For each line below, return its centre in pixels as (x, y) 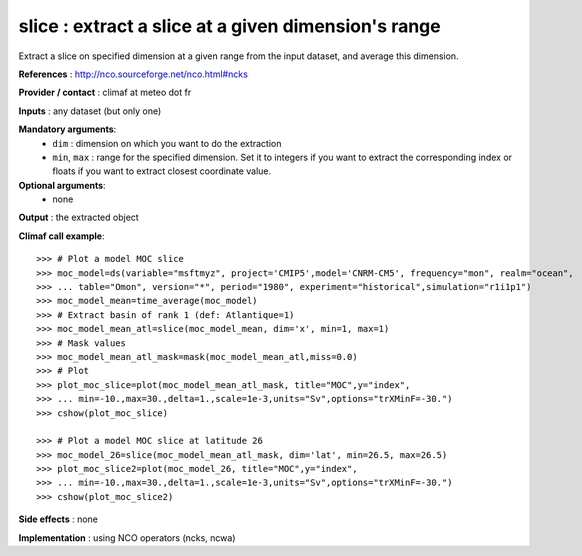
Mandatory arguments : (67, 129)
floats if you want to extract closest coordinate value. (162, 171)
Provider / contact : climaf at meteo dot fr (105, 92)
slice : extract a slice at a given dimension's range (229, 26)
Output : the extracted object (78, 217)
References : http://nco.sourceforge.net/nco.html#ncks (133, 74)
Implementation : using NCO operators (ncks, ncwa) (127, 537)
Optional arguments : (62, 185)
